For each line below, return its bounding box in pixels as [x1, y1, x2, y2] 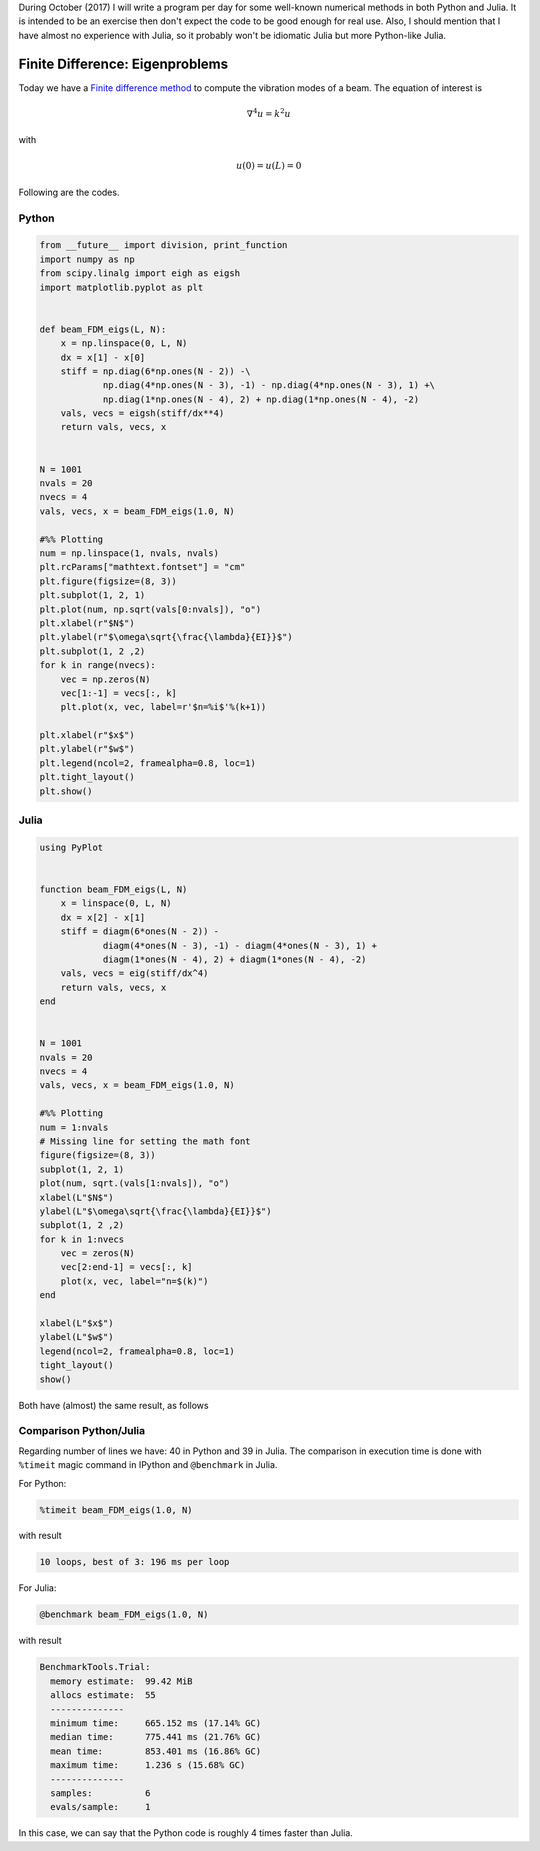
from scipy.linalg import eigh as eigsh [39, 268, 240, 279]
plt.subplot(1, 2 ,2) [39, 645, 146, 657]
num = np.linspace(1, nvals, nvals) [39, 547, 220, 559]
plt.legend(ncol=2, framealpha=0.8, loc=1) [39, 757, 257, 769]
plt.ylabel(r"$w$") [39, 743, 135, 755]
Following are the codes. [18, 186, 120, 198]
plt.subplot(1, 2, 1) [39, 590, 146, 601]
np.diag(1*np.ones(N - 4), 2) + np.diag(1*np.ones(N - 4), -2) [102, 393, 420, 405]
